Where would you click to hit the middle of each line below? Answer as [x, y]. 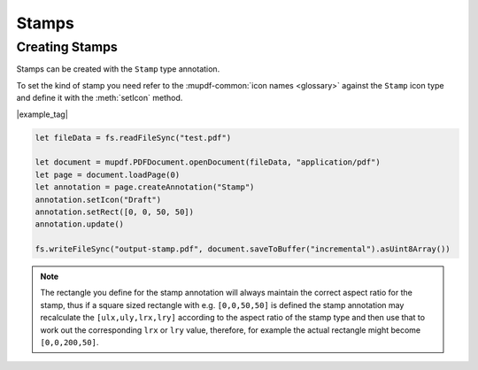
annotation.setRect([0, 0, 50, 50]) [115, 212]
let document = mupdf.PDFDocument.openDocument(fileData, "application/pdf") [208, 162]
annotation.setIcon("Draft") [98, 200]
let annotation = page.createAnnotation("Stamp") [145, 187]
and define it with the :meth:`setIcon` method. [100, 98]
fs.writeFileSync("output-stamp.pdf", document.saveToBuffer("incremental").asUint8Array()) [243, 249]
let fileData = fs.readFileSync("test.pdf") [133, 138]
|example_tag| [42, 114]
